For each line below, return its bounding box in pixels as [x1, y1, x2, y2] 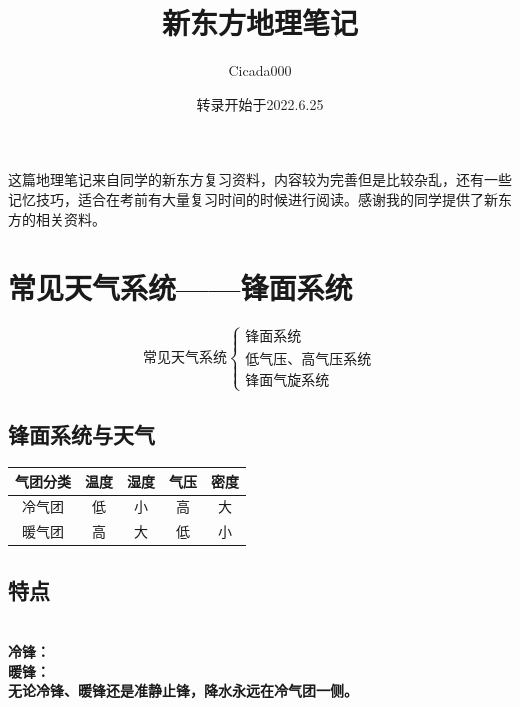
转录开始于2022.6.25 [196, 93, 324, 114]
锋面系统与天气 [8, 419, 155, 450]
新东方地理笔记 [161, 2, 358, 43]
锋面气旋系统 [245, 373, 330, 388]
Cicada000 [228, 60, 292, 81]
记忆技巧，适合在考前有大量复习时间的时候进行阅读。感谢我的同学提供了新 [8, 188, 498, 209]
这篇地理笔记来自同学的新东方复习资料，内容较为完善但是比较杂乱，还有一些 [8, 169, 512, 190]
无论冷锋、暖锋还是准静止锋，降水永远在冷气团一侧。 [8, 680, 358, 701]
